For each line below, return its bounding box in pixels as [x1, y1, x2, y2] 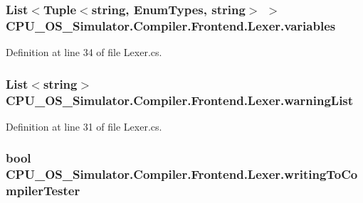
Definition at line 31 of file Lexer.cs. [6, 119, 162, 133]
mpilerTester [6, 182, 80, 199]
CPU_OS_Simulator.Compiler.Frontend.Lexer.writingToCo [6, 165, 358, 183]
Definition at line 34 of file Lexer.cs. [6, 45, 162, 60]
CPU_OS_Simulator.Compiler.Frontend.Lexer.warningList [6, 91, 354, 109]
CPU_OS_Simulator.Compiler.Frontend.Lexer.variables [6, 16, 336, 34]
